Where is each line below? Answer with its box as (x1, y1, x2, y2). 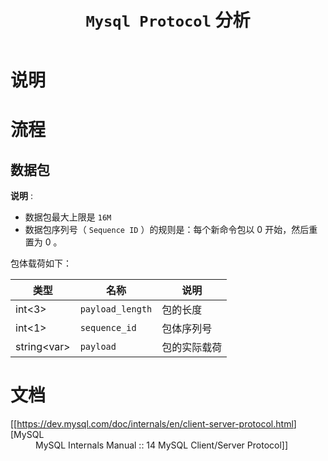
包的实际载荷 (161, 341, 223, 355)
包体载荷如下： (10, 257, 72, 270)
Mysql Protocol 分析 (85, 9, 251, 32)
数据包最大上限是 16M (24, 211, 112, 223)
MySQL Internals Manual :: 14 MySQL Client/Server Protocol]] (35, 439, 289, 451)
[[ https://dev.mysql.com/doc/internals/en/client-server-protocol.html (10, 418, 294, 430)
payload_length (79, 304, 153, 315)
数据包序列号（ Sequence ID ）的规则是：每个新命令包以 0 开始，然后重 (24, 224, 318, 236)
